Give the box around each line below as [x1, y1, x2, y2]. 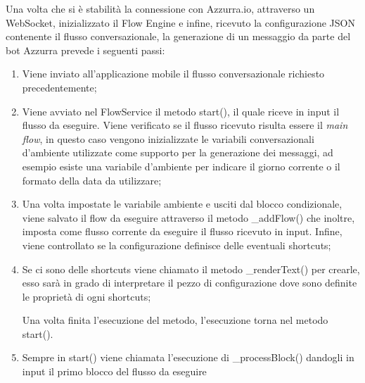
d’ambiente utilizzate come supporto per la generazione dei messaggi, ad [22, 145, 333, 160]
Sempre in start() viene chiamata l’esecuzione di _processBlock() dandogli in [22, 350, 354, 365]
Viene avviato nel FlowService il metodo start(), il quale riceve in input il [22, 103, 340, 118]
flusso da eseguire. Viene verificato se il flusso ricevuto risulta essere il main [22, 118, 348, 132]
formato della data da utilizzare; [22, 172, 162, 187]
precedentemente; [22, 80, 97, 94]
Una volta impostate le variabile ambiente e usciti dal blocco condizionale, [22, 196, 342, 211]
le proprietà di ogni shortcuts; [22, 289, 151, 303]
